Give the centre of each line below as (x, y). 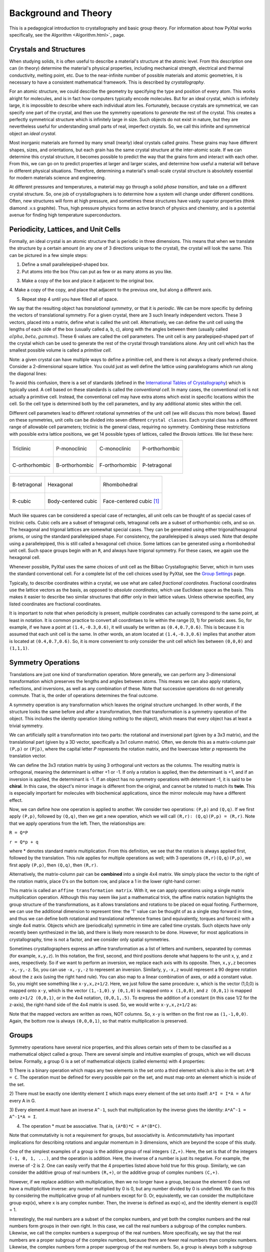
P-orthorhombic (161, 449)
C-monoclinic (115, 449)
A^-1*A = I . (23, 1117)
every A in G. (22, 1101)
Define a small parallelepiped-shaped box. (65, 264)
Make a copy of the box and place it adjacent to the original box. (88, 280)
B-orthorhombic (75, 465)
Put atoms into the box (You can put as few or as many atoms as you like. (97, 271)
